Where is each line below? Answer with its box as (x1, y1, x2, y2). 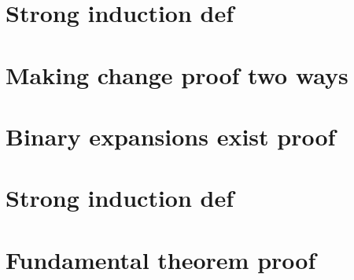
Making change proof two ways (6, 58, 348, 90)
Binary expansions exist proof (6, 120, 336, 152)
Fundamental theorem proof (6, 243, 316, 275)
